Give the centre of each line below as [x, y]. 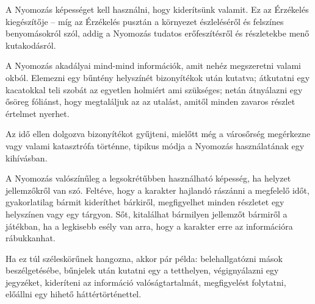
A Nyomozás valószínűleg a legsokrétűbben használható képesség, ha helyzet [148, 178]
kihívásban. [27, 157]
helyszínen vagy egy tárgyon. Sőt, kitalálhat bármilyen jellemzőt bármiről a [147, 214]
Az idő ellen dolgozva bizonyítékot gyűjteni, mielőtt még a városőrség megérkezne [158, 134]
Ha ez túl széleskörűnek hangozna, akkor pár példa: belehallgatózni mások [144, 258]
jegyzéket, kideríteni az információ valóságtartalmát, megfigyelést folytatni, [146, 282]
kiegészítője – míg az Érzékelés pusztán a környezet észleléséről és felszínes [145, 21]
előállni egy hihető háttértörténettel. [74, 294]
